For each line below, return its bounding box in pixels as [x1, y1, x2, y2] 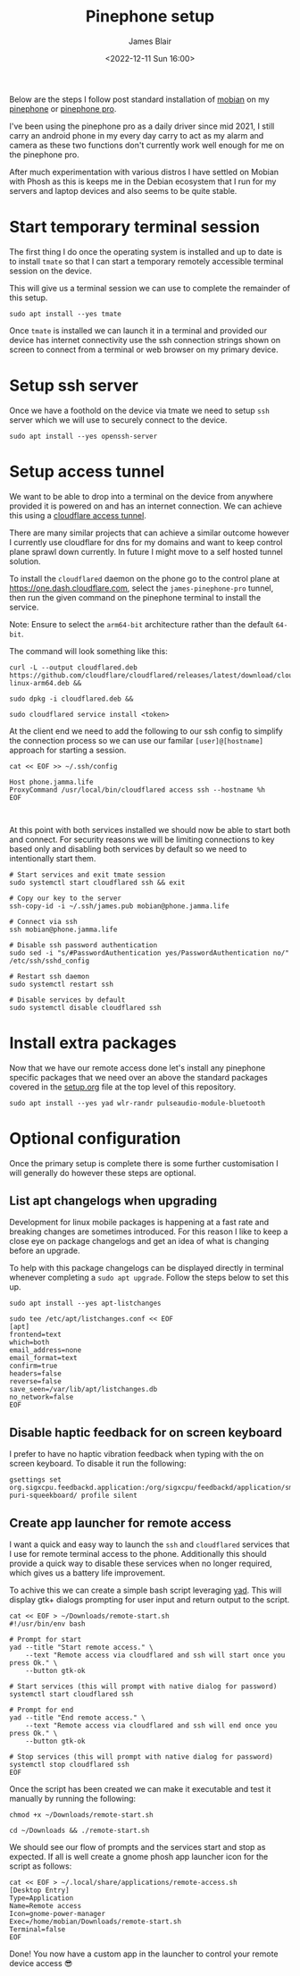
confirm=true [9, 1361, 58, 1371]
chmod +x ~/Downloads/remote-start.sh [9, 1811, 154, 1820]
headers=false [9, 1369, 62, 1378]
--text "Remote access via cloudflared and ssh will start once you [25, 1651, 286, 1660]
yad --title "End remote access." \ [9, 1713, 146, 1722]
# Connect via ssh [9, 917, 78, 926]
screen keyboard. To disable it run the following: [9, 1459, 187, 1469]
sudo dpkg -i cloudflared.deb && [9, 694, 134, 703]
